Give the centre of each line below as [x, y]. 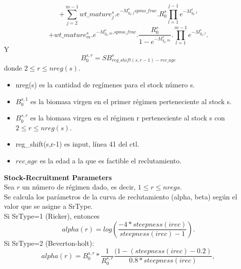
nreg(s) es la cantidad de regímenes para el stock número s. [105, 85]
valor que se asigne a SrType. [48, 206]
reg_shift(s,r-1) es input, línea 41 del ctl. [77, 144]
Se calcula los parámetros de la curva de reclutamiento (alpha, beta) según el [121, 196]
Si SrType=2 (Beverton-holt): [49, 243]
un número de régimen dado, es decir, [79, 187]
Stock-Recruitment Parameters [58, 177]
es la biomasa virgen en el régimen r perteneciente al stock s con [128, 118]
